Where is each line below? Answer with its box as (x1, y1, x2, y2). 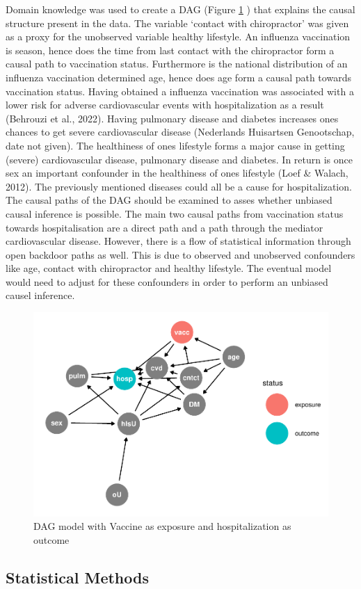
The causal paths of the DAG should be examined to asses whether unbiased (6, 193, 332, 207)
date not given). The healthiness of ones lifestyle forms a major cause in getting (6, 138, 345, 152)
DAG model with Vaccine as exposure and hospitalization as (33, 519, 291, 533)
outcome (33, 532, 70, 547)
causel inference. (6, 288, 75, 302)
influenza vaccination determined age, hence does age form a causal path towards (6, 70, 351, 84)
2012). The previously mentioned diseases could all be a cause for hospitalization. (6, 179, 352, 193)
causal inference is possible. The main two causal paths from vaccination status (6, 206, 344, 220)
